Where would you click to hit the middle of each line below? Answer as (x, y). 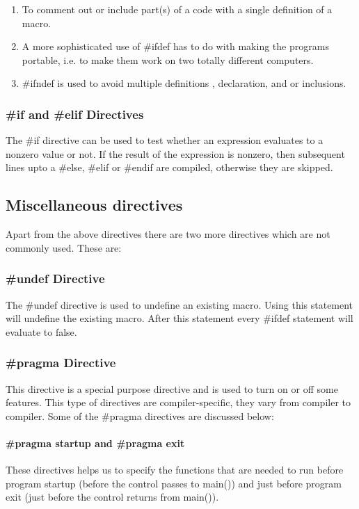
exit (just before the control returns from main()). (112, 497)
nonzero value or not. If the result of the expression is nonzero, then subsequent (175, 153)
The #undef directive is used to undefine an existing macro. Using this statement (179, 304)
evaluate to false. (41, 331)
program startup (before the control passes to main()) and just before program (174, 483)
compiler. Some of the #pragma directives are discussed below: (140, 415)
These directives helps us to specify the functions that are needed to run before (175, 470)
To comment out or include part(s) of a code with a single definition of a (177, 9)
